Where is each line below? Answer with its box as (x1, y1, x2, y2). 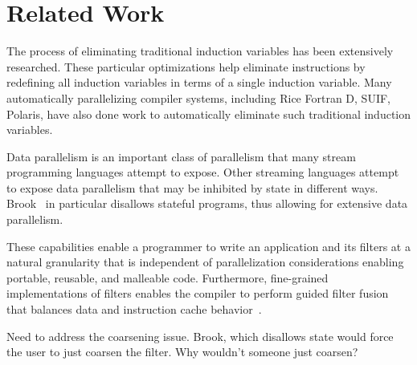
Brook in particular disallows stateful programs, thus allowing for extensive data (6, 195, 408, 212)
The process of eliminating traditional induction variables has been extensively (6, 43, 394, 59)
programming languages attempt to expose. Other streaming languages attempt (6, 164, 399, 180)
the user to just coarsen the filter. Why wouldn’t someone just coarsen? (6, 343, 358, 360)
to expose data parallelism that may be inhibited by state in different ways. (6, 179, 378, 196)
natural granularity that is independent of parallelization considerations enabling (6, 253, 404, 270)
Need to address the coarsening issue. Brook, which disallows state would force (6, 327, 394, 344)
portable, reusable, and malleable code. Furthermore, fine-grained (6, 269, 329, 286)
